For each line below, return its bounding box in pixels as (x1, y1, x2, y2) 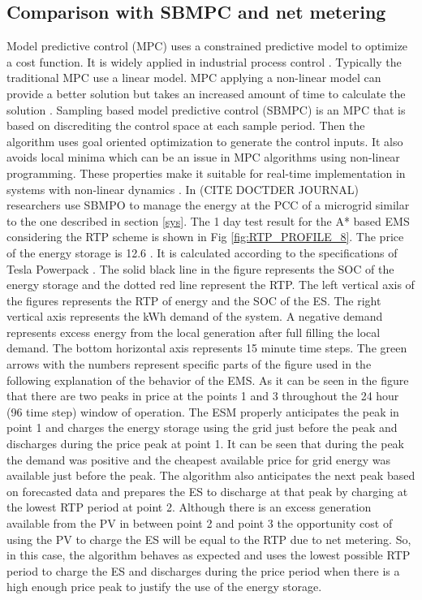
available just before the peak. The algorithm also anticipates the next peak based (6, 467, 416, 484)
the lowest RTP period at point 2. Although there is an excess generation (6, 499, 372, 516)
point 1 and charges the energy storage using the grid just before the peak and (6, 419, 398, 436)
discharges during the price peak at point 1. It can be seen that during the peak (6, 435, 405, 452)
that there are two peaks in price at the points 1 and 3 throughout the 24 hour (6, 387, 399, 404)
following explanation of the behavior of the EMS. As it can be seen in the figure (6, 371, 409, 388)
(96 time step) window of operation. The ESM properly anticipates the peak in (6, 403, 399, 420)
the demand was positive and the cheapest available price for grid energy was (6, 451, 390, 468)
